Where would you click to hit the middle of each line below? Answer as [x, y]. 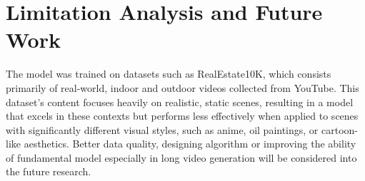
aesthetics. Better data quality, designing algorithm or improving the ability [190, 144]
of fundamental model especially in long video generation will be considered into [181, 157]
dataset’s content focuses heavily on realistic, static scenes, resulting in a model [180, 102]
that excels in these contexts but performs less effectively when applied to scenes [182, 116]
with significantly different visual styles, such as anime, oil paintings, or [162, 129]
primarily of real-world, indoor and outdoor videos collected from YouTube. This [182, 87]
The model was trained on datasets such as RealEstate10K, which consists [169, 74]
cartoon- [340, 129]
